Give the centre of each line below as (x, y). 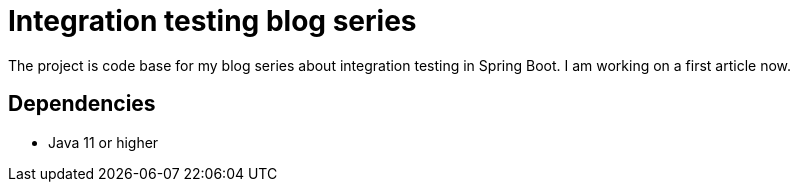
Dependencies (82, 104)
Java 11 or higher (103, 142)
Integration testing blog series (212, 21)
